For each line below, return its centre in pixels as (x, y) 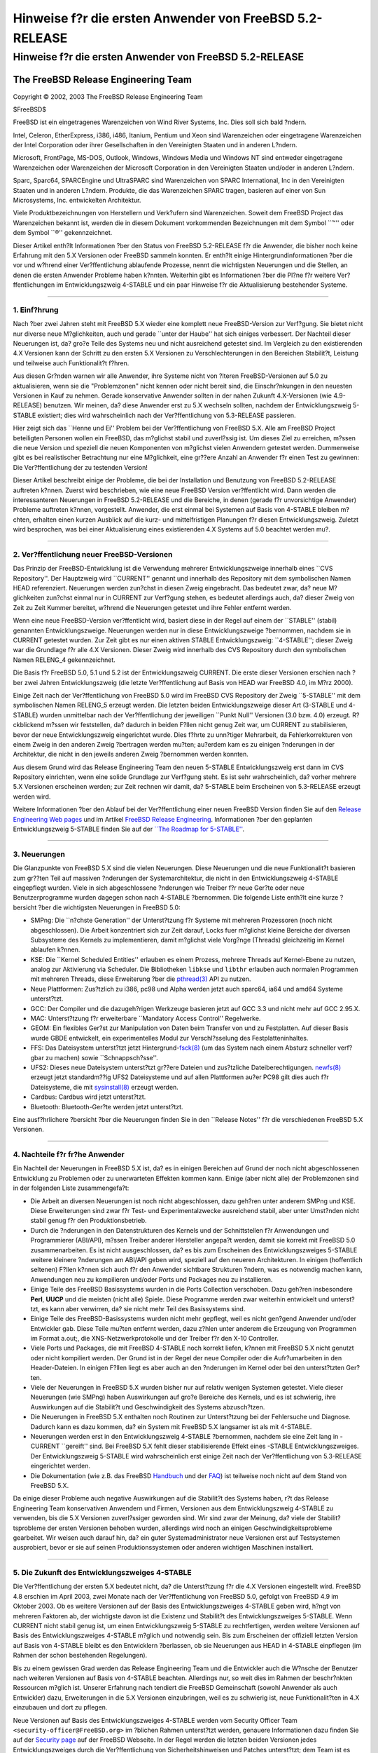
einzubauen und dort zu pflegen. (60, 1707)
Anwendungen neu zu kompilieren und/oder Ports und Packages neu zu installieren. (152, 1279)
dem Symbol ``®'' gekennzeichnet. (63, 233)
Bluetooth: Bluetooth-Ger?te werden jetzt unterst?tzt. (107, 1106)
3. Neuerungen (39, 854)
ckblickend (29, 725)
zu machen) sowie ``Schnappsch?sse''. (102, 1057)
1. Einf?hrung (36, 310)
